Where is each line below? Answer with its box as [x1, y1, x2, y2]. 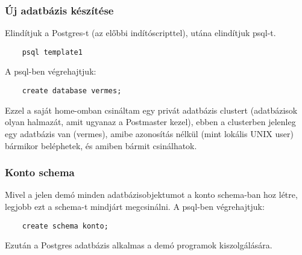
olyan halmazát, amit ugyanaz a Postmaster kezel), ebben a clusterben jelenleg [5, 115, 296, 128]
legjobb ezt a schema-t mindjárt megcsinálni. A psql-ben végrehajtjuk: [5, 200, 265, 212]
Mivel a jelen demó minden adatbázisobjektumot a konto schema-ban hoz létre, [5, 188, 298, 201]
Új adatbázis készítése [5, 2, 114, 17]
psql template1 [22, 48, 83, 57]
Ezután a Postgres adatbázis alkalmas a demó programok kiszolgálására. [5, 239, 272, 251]
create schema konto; [22, 221, 109, 230]
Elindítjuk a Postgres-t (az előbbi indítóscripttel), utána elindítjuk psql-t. [5, 26, 276, 39]
